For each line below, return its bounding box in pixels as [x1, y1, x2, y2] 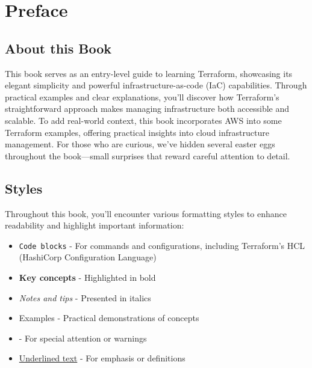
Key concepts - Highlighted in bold [19, 271, 156, 283]
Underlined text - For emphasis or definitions [19, 352, 186, 364]
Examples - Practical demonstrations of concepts [19, 311, 199, 324]
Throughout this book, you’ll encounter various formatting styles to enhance [5, 207, 287, 219]
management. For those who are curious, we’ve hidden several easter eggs [5, 138, 275, 150]
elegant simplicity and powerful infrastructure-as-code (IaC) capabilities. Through [5, 79, 307, 91]
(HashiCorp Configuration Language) [19, 251, 157, 263]
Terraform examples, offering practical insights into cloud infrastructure [5, 126, 269, 138]
